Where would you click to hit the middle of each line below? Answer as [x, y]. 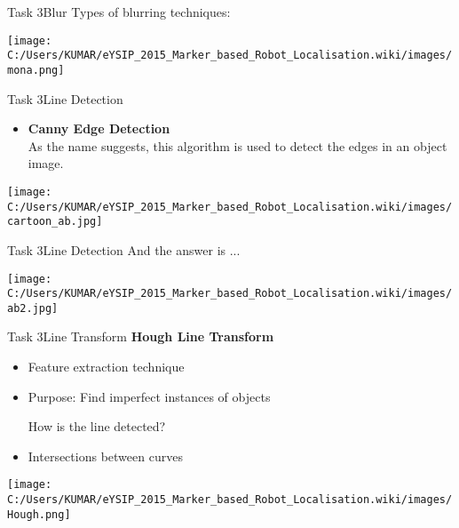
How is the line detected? [97, 426]
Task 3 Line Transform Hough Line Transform [141, 336]
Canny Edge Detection [99, 128]
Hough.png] [39, 514]
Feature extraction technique [106, 367]
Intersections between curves [105, 456]
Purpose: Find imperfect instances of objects [149, 396]
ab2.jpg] [33, 308]
